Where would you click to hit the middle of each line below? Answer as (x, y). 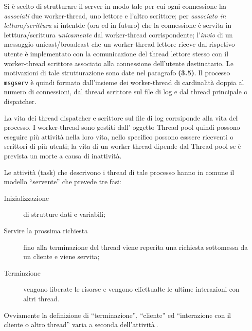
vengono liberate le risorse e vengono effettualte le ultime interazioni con (131, 289)
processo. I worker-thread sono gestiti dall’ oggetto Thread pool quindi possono (122, 127)
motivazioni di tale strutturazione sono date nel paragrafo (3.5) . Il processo (117, 73)
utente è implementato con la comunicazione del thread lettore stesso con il (116, 53)
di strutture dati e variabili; (64, 214)
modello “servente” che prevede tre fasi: (63, 182)
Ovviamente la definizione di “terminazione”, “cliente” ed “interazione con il (117, 315)
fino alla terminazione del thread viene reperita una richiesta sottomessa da (136, 247)
